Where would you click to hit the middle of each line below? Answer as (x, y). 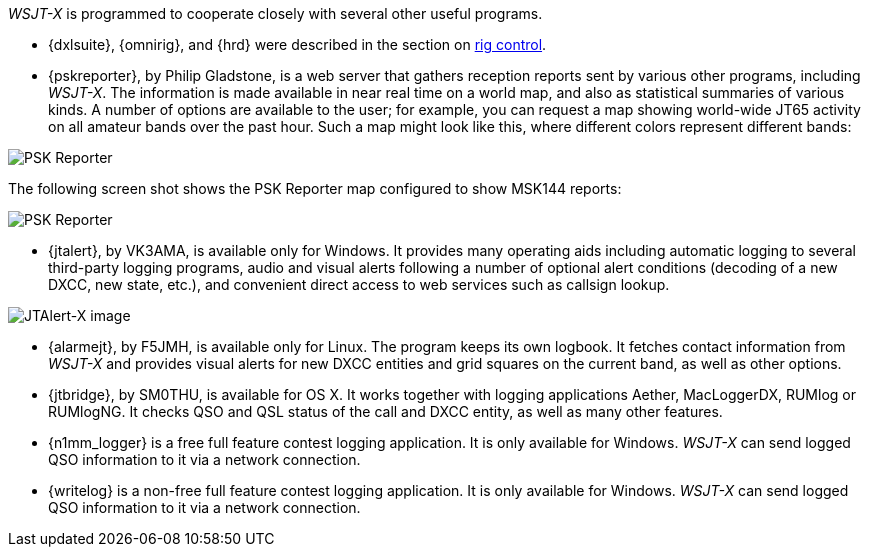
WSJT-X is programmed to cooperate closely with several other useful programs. (275, 13)
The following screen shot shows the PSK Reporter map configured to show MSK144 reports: (315, 188)
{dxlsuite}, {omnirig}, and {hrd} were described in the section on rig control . (297, 44)
